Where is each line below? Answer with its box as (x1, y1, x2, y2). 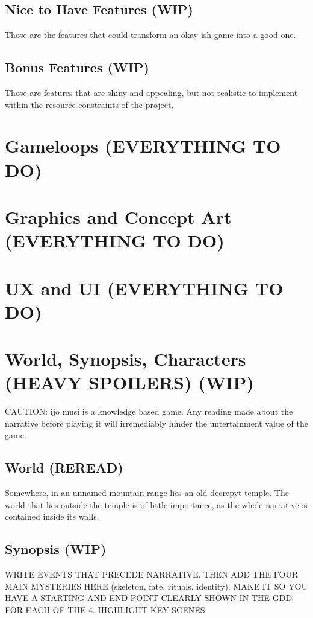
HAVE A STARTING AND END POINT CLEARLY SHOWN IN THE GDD (5, 591, 293, 604)
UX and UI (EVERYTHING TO (5, 275, 284, 300)
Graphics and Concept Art (5, 204, 232, 229)
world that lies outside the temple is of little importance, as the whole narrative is (5, 498, 308, 511)
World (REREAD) (5, 458, 123, 477)
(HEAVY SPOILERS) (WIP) (5, 370, 254, 395)
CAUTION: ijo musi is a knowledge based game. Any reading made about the (5, 405, 293, 418)
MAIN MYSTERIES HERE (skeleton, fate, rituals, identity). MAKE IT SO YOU (5, 579, 308, 592)
